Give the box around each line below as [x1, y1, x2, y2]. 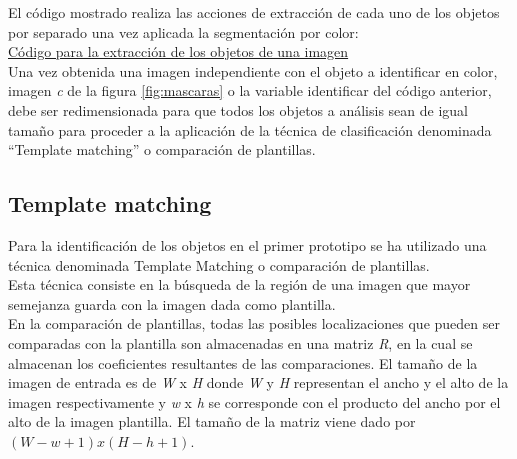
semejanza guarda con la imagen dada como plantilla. [8, 293, 336, 314]
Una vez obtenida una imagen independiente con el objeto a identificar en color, [8, 60, 498, 81]
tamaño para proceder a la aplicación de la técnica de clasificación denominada [8, 119, 492, 140]
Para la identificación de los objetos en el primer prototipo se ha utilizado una [8, 234, 487, 255]
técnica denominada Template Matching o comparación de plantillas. [8, 254, 430, 275]
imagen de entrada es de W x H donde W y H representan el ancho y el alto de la [8, 372, 509, 393]
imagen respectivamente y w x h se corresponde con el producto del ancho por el [8, 391, 501, 412]
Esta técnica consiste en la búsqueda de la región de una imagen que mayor [8, 274, 471, 295]
